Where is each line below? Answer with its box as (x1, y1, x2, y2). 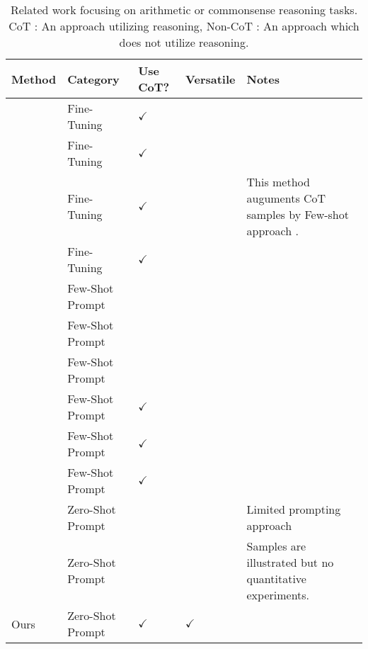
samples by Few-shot (246, 206, 349, 222)
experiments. (246, 587, 310, 603)
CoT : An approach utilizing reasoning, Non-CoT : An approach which (8, 18, 360, 34)
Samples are (246, 538, 306, 554)
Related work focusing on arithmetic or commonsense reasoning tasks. (10, 1, 358, 18)
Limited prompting (246, 501, 341, 517)
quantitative (246, 570, 306, 587)
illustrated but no (246, 554, 334, 570)
